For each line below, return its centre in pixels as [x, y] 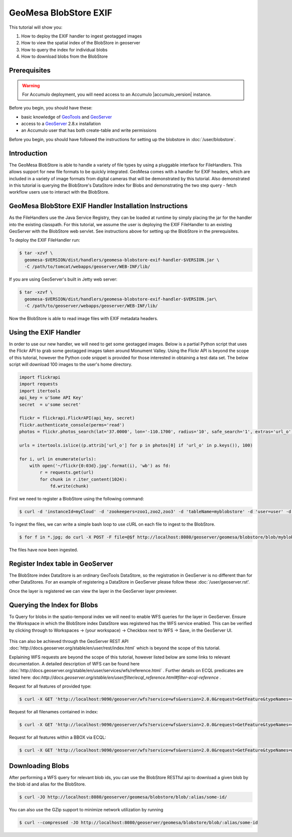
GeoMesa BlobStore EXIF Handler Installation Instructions [98, 206]
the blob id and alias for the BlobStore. [47, 784]
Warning [31, 86]
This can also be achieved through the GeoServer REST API [69, 641]
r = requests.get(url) [67, 472]
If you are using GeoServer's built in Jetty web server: [63, 279]
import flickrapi [40, 377]
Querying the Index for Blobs [54, 605]
